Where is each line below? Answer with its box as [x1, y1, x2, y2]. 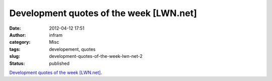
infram [49, 32, 63, 38]
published [49, 60, 70, 66]
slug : [9, 53, 20, 59]
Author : [9, 32, 26, 38]
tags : [9, 46, 21, 52]
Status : [9, 60, 25, 66]
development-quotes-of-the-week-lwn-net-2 [49, 53, 143, 59]
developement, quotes [49, 46, 96, 52]
